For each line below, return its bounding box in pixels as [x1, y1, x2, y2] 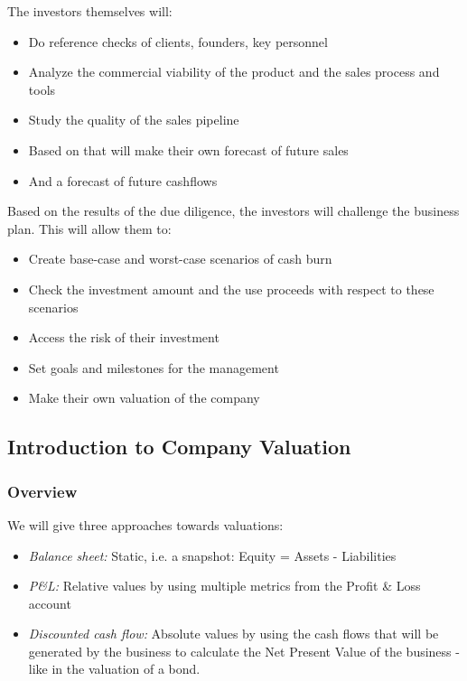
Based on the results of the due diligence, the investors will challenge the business [7, 201, 460, 220]
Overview [7, 480, 78, 502]
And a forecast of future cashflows [28, 171, 218, 190]
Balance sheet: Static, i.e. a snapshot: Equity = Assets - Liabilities [28, 546, 397, 564]
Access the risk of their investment [28, 328, 219, 347]
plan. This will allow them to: [7, 219, 172, 238]
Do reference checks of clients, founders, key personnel [28, 32, 328, 51]
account [28, 593, 71, 612]
